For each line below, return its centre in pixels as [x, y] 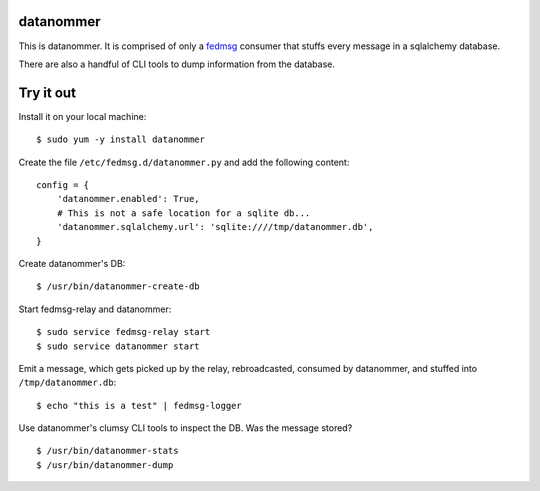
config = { [63, 184]
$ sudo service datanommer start [118, 346]
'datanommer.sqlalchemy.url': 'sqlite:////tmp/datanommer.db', [215, 227]
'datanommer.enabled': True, [128, 199]
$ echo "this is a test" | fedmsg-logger [139, 405]
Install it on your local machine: [82, 116]
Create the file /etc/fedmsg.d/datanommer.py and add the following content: [184, 162]
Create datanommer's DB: [72, 263]
